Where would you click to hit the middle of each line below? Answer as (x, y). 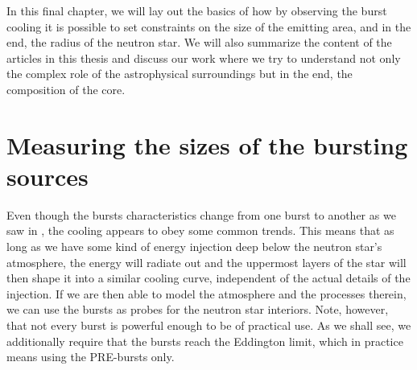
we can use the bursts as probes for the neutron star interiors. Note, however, (198, 309)
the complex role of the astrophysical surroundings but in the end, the (180, 74)
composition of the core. (66, 89)
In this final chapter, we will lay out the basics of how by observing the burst (197, 10)
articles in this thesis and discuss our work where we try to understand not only (204, 58)
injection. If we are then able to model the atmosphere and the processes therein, (206, 293)
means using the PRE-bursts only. (91, 357)
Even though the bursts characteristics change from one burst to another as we (201, 214)
